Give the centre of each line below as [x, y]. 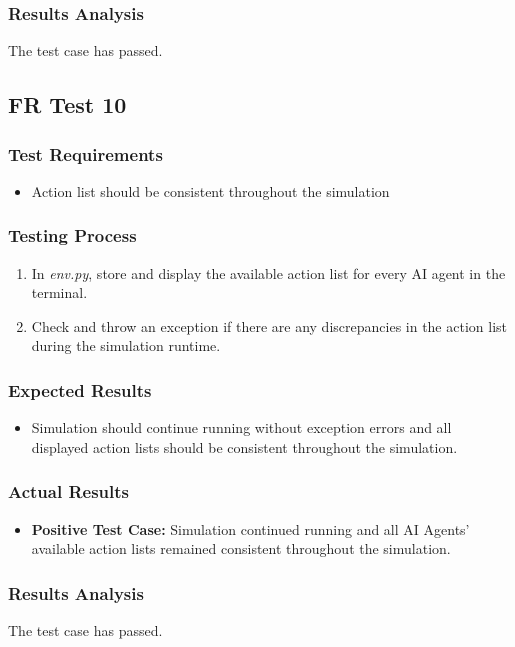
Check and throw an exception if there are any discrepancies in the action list [269, 325]
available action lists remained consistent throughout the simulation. [241, 548]
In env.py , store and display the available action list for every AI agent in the [268, 272]
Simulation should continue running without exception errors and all [241, 427]
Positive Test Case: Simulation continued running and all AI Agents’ [250, 528]
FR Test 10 [67, 104]
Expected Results [80, 389]
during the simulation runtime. [126, 345]
